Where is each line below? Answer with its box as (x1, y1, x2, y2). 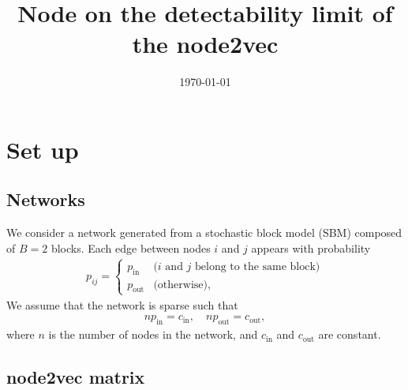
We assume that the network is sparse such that (6, 296, 238, 313)
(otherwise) (153, 279, 208, 291)
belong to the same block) (195, 261, 320, 272)
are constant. (318, 326, 381, 343)
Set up (6, 133, 79, 165)
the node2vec (132, 28, 279, 60)
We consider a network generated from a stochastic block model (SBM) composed (6, 224, 402, 241)
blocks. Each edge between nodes (51, 239, 211, 256)
